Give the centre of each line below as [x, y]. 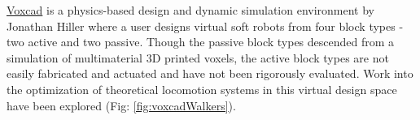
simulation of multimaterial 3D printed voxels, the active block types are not [198, 57]
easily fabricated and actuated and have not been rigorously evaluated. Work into [210, 73]
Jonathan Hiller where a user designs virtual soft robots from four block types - [205, 26]
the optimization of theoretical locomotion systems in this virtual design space [202, 89]
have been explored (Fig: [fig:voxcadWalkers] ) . [121, 105]
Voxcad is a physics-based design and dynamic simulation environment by [191, 10]
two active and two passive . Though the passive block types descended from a [201, 42]
